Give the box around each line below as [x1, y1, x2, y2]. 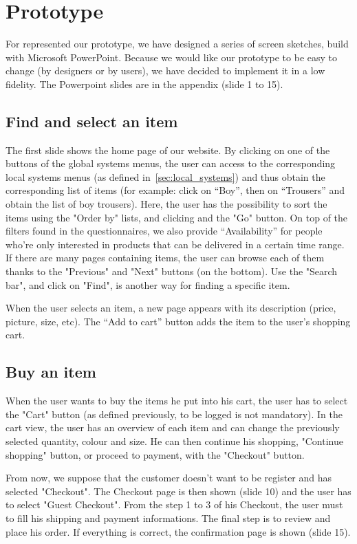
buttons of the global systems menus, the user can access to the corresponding [6, 156, 336, 171]
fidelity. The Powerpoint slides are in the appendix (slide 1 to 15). [6, 76, 283, 91]
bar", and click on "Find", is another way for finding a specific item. [6, 277, 290, 292]
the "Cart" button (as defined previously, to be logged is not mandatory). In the [6, 406, 343, 421]
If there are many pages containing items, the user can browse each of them [6, 250, 325, 265]
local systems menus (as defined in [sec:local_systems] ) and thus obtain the [6, 169, 325, 184]
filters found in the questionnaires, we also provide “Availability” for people [6, 224, 323, 238]
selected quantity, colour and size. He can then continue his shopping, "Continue [6, 434, 343, 448]
